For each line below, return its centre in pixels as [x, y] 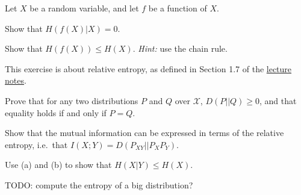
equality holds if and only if [56, 112]
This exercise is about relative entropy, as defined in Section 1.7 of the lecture [148, 68]
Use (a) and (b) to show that [58, 165]
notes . [16, 80]
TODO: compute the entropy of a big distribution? [99, 184]
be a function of [178, 8]
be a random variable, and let [84, 8]
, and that [278, 100]
